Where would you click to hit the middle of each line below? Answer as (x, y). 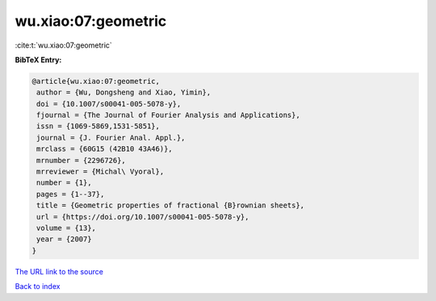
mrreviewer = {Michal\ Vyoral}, (101, 172)
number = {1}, (64, 183)
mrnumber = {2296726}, (82, 160)
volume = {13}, (67, 228)
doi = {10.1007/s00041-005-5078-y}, (109, 104)
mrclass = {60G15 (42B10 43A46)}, (105, 149)
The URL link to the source (59, 271)
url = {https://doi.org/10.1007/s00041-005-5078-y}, (143, 217)
